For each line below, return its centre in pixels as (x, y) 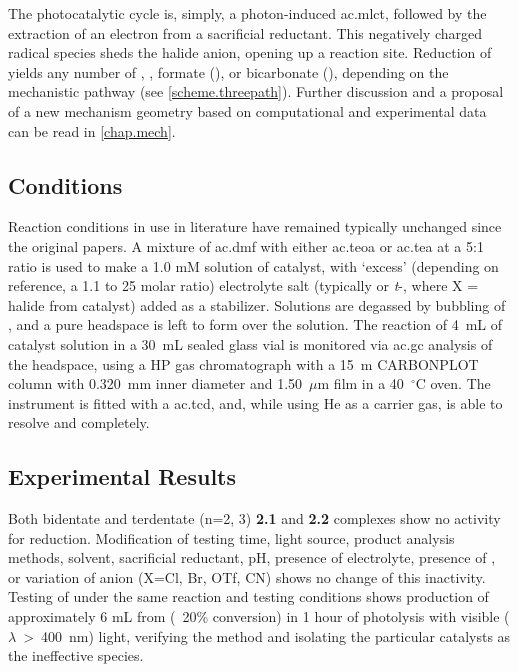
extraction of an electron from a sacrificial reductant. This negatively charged (245, 32)
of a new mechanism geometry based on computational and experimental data (247, 110)
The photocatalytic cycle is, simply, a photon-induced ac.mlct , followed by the (247, 13)
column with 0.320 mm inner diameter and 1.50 (155, 383)
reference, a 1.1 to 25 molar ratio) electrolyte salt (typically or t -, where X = (243, 285)
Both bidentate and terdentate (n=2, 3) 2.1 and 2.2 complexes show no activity (254, 518)
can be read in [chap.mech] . (92, 130)
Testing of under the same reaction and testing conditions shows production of (248, 596)
